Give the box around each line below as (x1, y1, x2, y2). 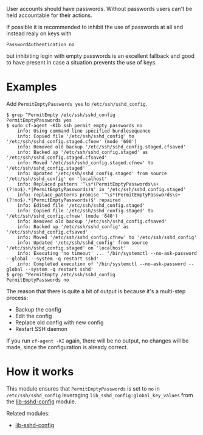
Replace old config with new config (15, 319, 104, 326)
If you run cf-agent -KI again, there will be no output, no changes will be (6, 337, 189, 344)
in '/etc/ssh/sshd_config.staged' (98, 186, 187, 192)
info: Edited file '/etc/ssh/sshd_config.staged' (17, 202, 146, 209)
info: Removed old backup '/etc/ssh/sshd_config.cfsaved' (17, 218, 167, 224)
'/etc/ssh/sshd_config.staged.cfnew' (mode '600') (6, 138, 137, 145)
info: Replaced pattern (17, 181, 78, 187)
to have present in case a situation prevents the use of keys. (6, 59, 157, 66)
